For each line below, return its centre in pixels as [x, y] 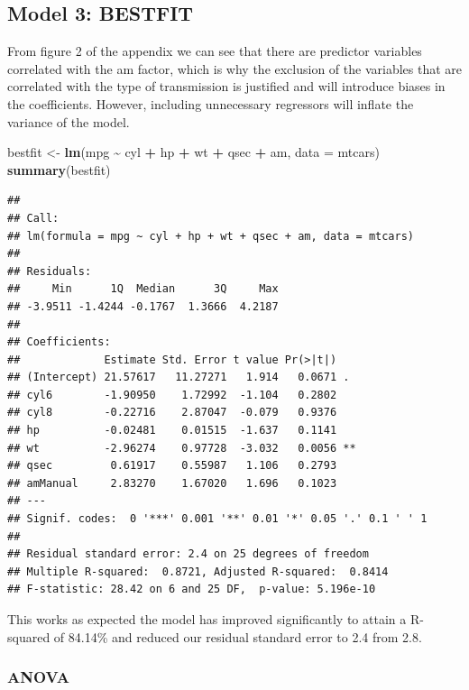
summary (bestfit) [59, 169]
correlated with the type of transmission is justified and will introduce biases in [226, 86]
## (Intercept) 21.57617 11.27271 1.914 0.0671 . [179, 377]
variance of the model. [69, 121]
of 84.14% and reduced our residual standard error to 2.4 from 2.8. [238, 636]
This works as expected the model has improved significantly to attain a [207, 619]
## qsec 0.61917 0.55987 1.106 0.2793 [172, 466]
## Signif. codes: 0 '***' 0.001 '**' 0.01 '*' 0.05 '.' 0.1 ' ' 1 [217, 519]
